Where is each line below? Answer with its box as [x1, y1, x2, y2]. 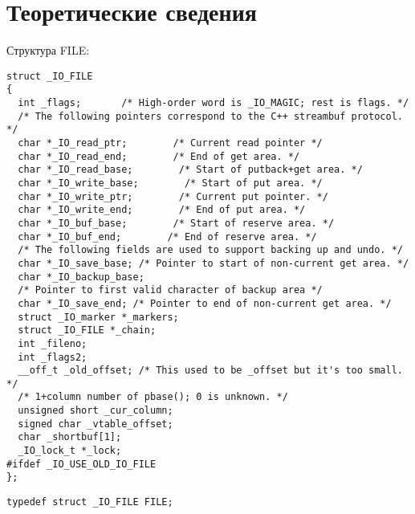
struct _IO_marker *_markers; [18, 311, 179, 323]
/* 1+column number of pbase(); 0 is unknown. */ [18, 391, 288, 403]
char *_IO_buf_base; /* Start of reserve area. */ [18, 217, 335, 229]
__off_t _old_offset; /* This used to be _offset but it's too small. [18, 365, 403, 377]
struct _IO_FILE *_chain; [18, 324, 157, 337]
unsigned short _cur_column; [18, 405, 173, 417]
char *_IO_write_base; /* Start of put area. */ [18, 177, 323, 189]
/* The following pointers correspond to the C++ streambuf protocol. [18, 110, 403, 122]
